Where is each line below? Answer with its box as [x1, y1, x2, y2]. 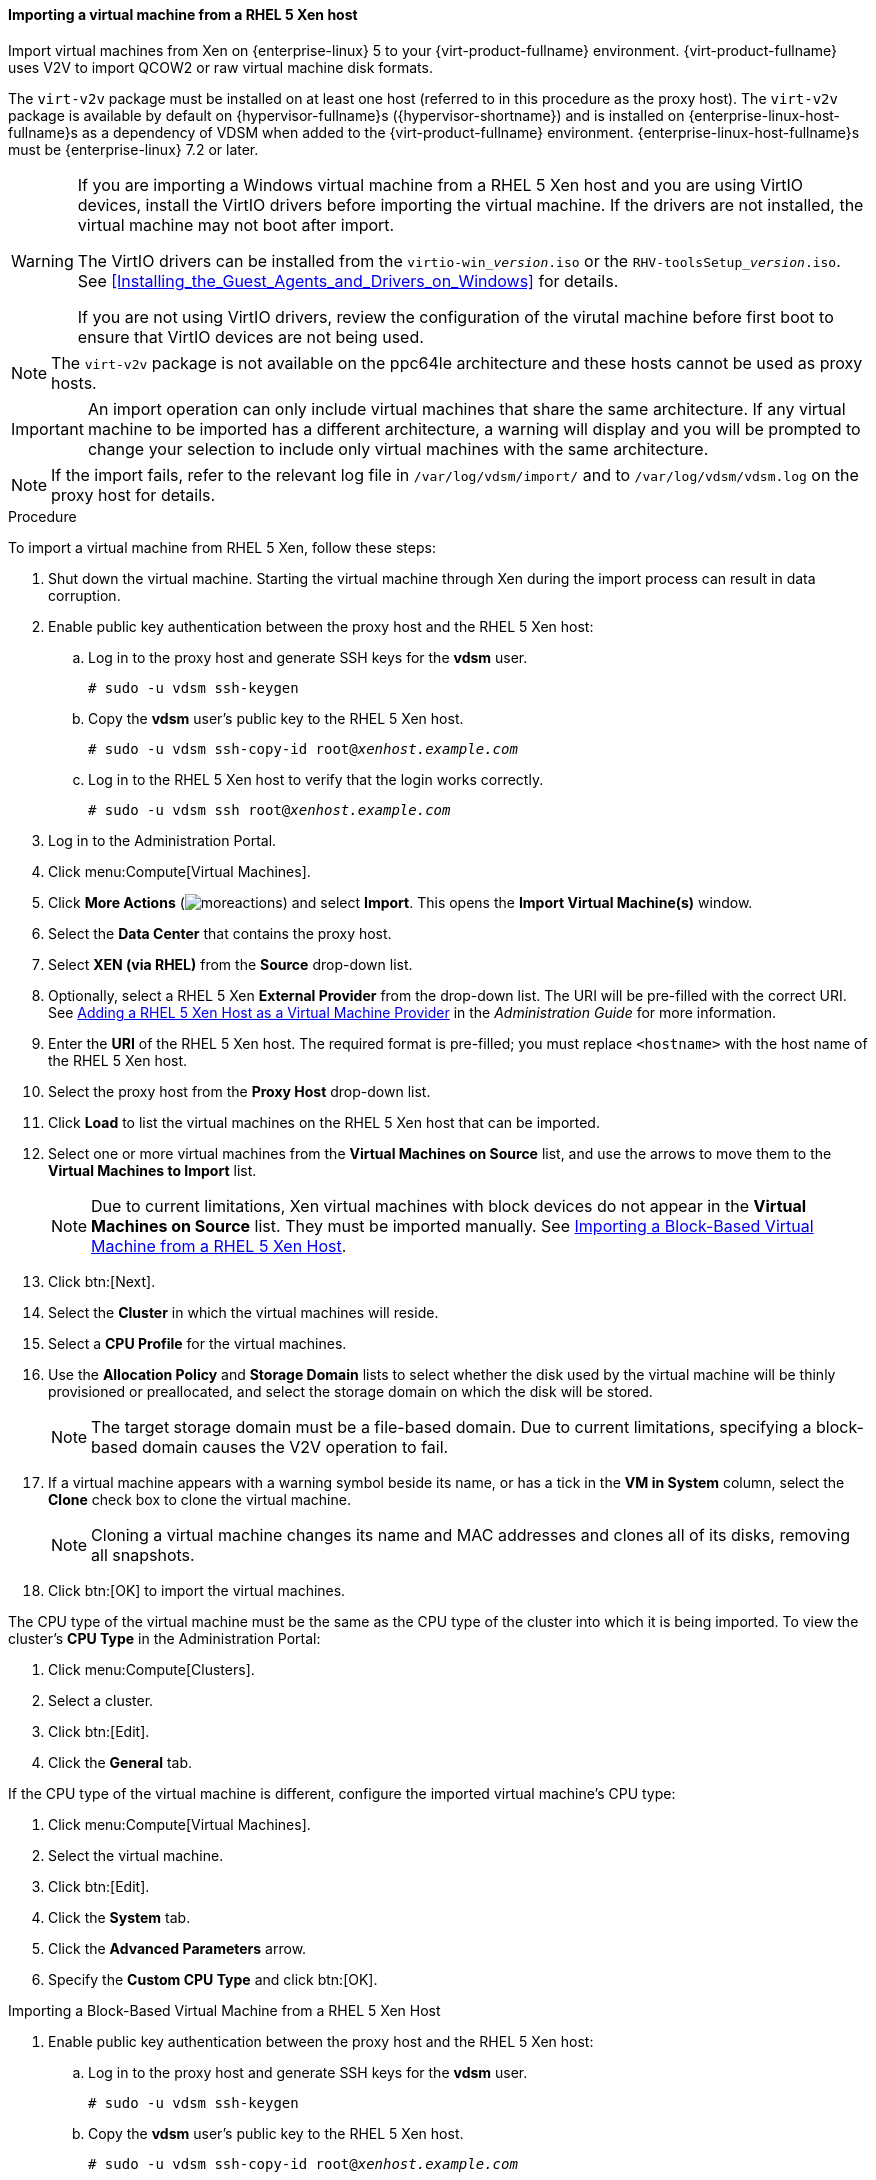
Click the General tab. [48, 1753, 192, 1771]
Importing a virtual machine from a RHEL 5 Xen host [8, 6, 358, 23]
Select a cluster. [48, 1691, 154, 1709]
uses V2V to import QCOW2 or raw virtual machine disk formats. [8, 58, 433, 76]
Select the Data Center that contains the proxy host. [48, 924, 392, 942]
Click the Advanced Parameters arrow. [48, 1939, 307, 1957]
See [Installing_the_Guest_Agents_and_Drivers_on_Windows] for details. [77, 270, 619, 291]
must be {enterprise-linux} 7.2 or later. [8, 140, 259, 158]
